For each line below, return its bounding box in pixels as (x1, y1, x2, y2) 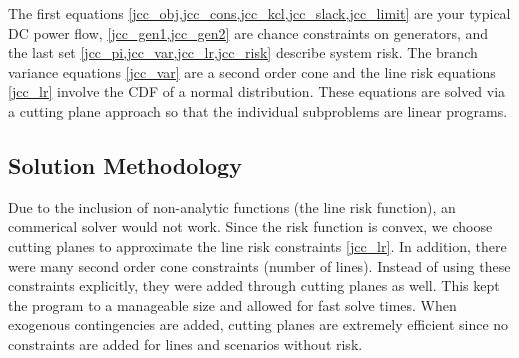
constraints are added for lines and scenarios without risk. (8, 333, 363, 354)
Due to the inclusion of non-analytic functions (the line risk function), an (8, 196, 456, 217)
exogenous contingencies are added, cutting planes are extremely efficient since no (8, 314, 509, 335)
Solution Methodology (8, 149, 242, 180)
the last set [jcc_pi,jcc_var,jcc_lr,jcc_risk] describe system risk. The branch (8, 42, 478, 63)
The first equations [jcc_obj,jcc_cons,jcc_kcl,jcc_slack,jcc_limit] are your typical (8, 3, 511, 23)
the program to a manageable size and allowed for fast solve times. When (8, 294, 457, 315)
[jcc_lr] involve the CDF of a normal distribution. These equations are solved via (8, 81, 506, 102)
